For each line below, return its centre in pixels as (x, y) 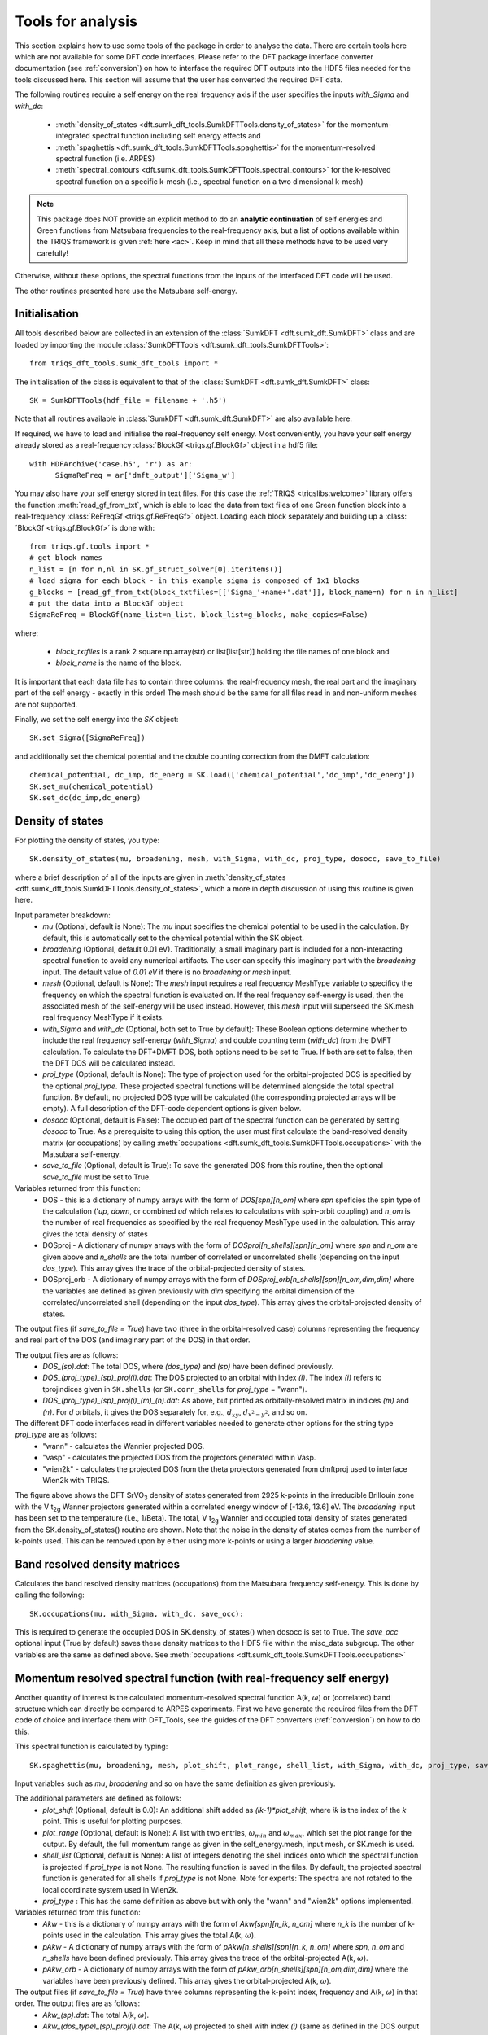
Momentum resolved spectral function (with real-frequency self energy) (202, 1678)
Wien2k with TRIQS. (76, 1480)
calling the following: (50, 1595)
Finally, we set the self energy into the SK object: (97, 720)
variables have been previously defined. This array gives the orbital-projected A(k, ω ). (187, 1980)
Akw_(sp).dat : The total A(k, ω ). (96, 2015)
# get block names (66, 558)
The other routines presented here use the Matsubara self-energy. (126, 291)
